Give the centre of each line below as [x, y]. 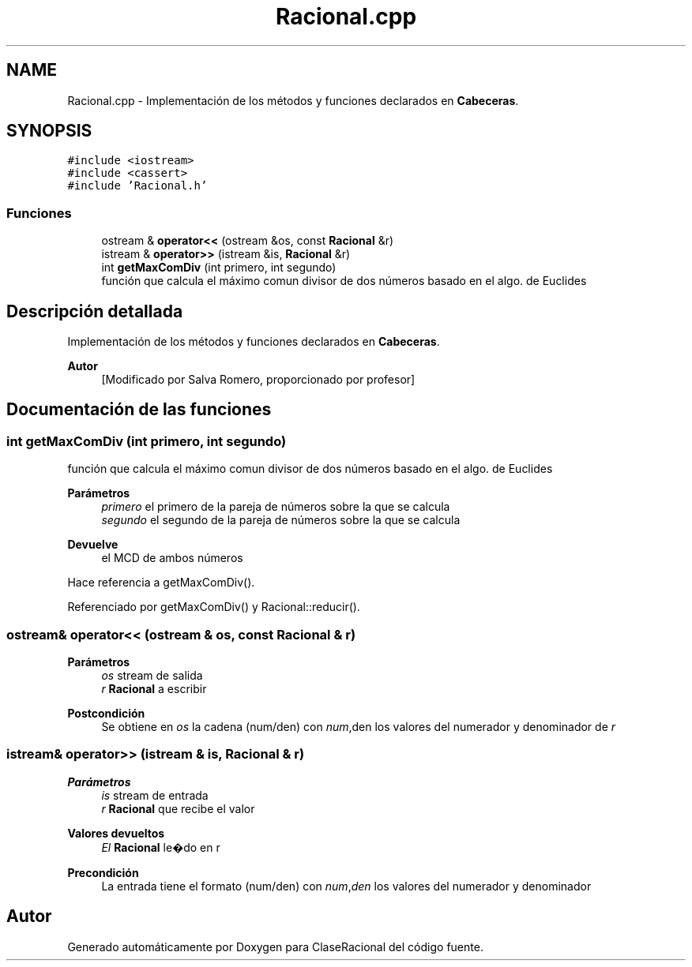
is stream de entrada [155, 795]
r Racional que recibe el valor [178, 808]
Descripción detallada [95, 311]
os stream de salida [152, 675]
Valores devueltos [116, 833]
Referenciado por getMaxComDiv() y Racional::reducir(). [214, 607]
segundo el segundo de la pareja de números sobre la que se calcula [281, 520]
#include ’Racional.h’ [137, 186]
